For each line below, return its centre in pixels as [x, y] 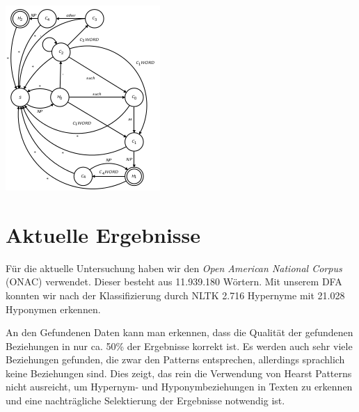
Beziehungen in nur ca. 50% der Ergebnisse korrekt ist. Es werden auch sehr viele [179, 346]
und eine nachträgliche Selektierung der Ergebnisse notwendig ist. [145, 401]
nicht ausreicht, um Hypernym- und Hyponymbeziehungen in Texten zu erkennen [179, 387]
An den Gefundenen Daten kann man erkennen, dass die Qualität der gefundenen [179, 332]
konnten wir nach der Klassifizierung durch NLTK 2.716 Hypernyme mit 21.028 [175, 295]
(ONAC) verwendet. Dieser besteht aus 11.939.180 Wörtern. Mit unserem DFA [174, 282]
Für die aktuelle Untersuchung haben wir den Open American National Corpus [174, 268]
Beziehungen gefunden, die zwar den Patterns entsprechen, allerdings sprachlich [175, 359]
